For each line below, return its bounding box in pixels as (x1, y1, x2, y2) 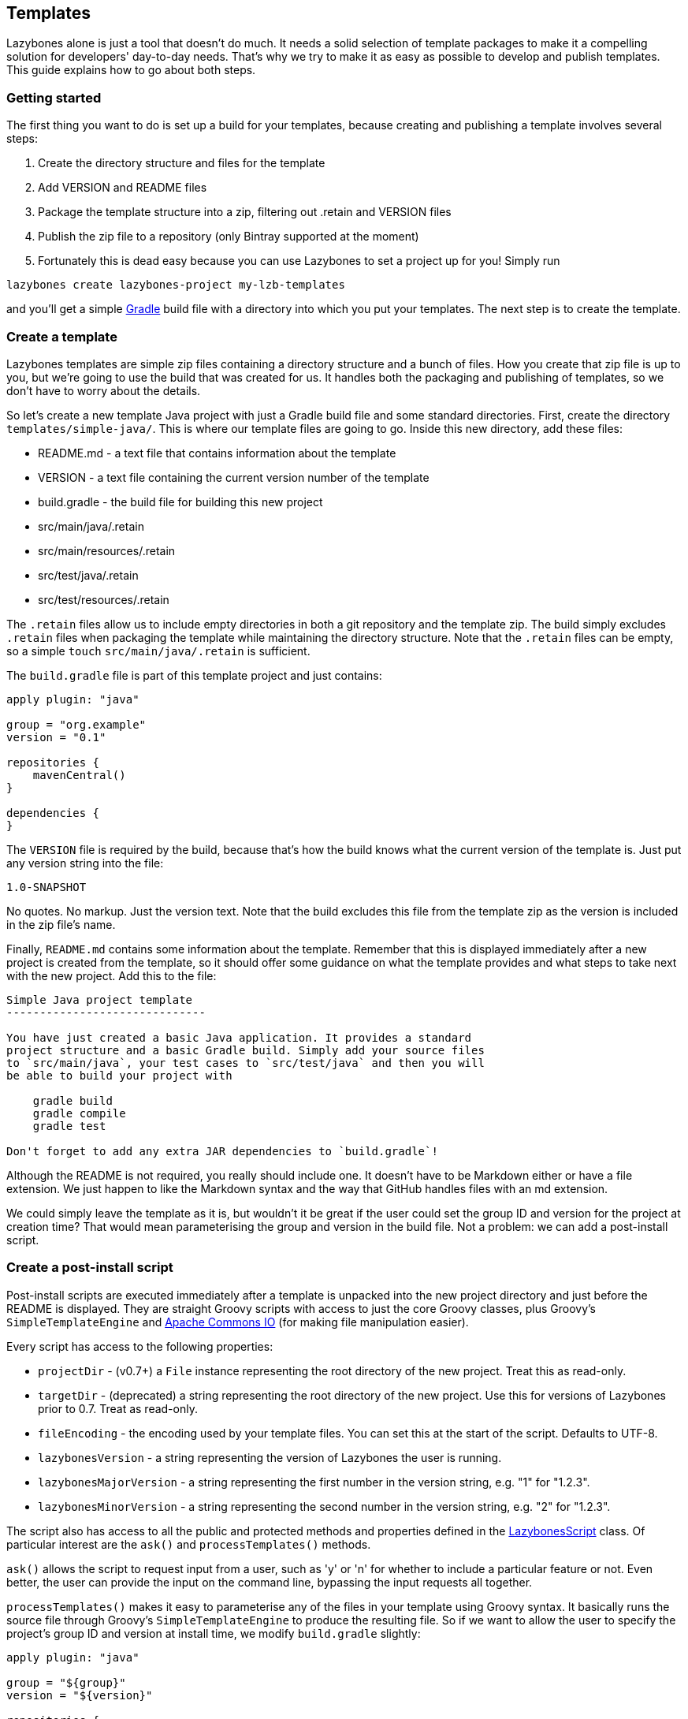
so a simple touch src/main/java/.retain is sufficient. (6, 643, 311, 658)
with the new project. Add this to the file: (6, 968, 217, 983)
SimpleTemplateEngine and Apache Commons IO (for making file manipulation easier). (6, 1314, 469, 1329)
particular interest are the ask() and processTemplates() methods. (6, 1537, 371, 1551)
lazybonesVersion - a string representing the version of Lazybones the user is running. (38, 1450, 502, 1464)
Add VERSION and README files (38, 181, 207, 195)
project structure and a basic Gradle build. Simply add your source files (6, 1043, 485, 1057)
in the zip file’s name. (6, 917, 116, 931)
